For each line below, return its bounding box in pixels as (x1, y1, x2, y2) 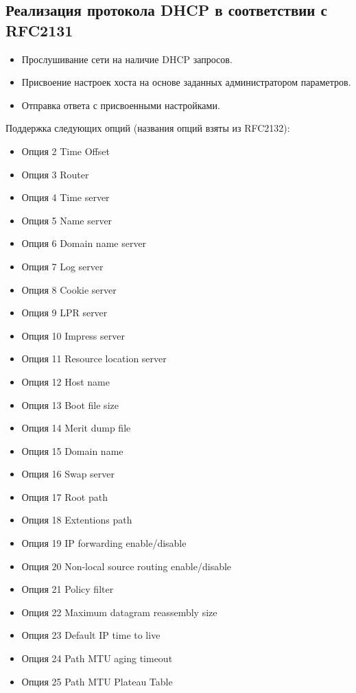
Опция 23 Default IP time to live (21, 628, 161, 642)
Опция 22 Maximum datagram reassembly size (21, 604, 217, 619)
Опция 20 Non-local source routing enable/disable (21, 559, 232, 573)
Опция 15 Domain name (21, 443, 123, 458)
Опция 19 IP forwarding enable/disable (21, 536, 187, 550)
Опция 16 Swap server (21, 467, 115, 481)
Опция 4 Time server (21, 190, 110, 204)
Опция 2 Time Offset (21, 143, 110, 158)
